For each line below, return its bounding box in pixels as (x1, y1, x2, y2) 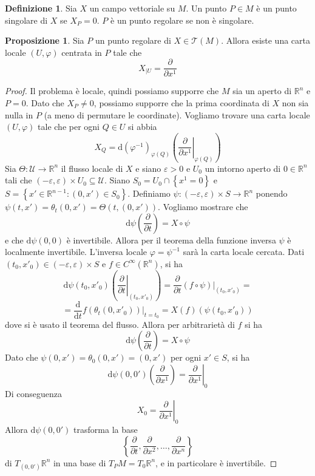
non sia (282, 97, 309, 109)
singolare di (5, 13, 48, 26)
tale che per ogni (38, 120, 100, 133)
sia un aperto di (232, 84, 292, 97)
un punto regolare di (95, 34, 171, 47)
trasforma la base (73, 423, 138, 436)
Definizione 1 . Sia (5, 2, 77, 14)
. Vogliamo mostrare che (158, 200, 248, 213)
